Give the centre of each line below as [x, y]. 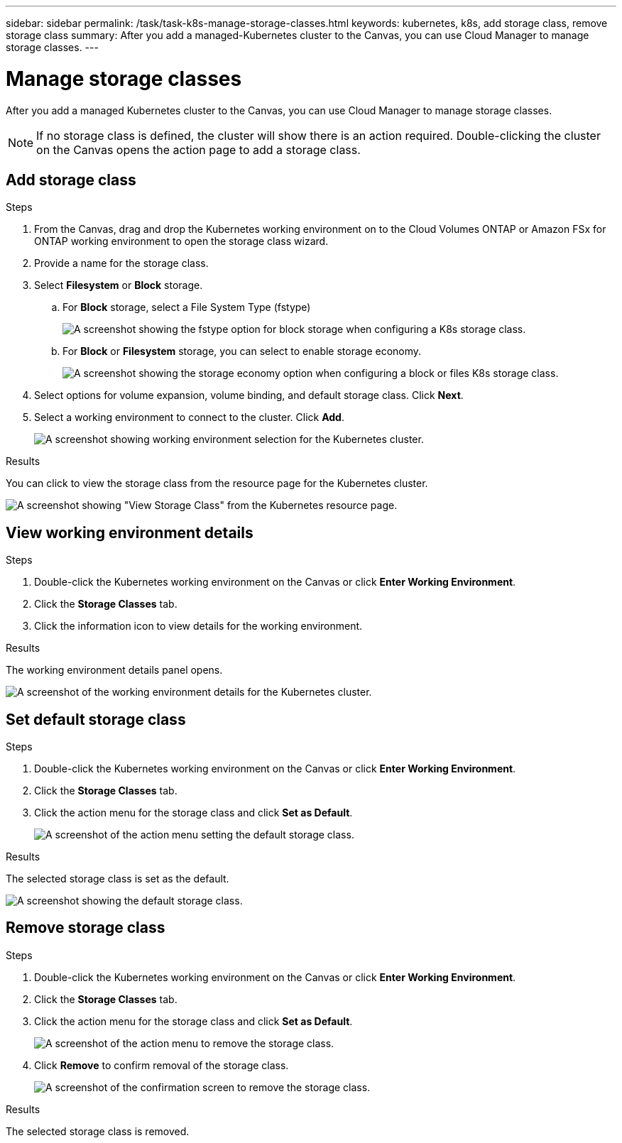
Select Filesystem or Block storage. [119, 285]
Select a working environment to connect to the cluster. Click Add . [189, 417]
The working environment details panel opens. [114, 670]
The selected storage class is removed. [98, 1131]
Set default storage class [96, 719]
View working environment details [130, 532]
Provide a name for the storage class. [121, 263]
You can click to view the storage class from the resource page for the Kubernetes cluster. [217, 483]
